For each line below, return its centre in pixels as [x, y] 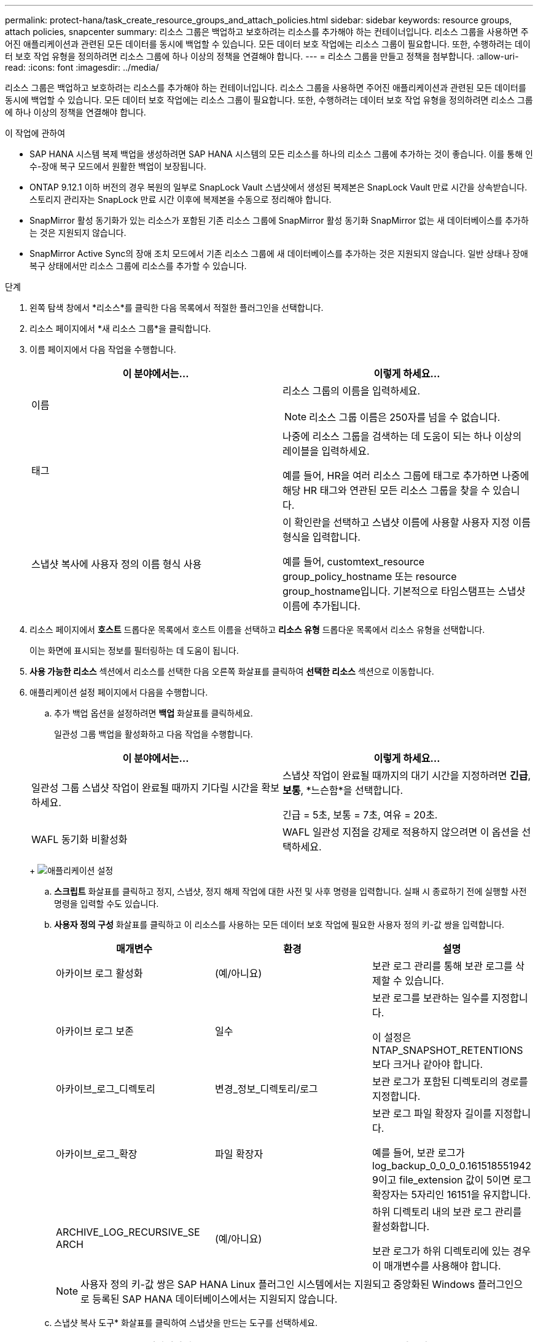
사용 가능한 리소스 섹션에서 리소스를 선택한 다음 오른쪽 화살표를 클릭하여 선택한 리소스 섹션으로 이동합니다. [232, 671]
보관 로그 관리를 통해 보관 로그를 [442, 966]
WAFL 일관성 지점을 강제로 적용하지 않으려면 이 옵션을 [401, 832]
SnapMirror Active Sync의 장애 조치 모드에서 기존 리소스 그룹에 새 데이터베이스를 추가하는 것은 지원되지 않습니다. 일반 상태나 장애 [279, 253]
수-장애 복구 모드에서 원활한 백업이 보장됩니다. [118, 166]
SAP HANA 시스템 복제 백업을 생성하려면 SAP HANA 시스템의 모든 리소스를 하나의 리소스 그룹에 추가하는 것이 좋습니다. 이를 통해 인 [281, 154]
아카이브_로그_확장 [97, 1154]
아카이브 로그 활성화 [99, 973]
